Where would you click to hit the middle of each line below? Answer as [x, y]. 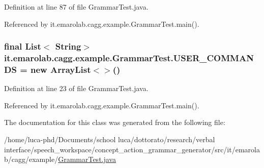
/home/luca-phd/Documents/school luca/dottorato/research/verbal [110, 139]
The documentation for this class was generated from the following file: [115, 122]
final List [23, 46]
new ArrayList [61, 69]
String [68, 46]
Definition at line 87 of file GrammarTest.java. [76, 7]
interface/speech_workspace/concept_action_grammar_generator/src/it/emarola [132, 149]
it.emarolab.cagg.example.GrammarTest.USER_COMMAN [129, 58]
